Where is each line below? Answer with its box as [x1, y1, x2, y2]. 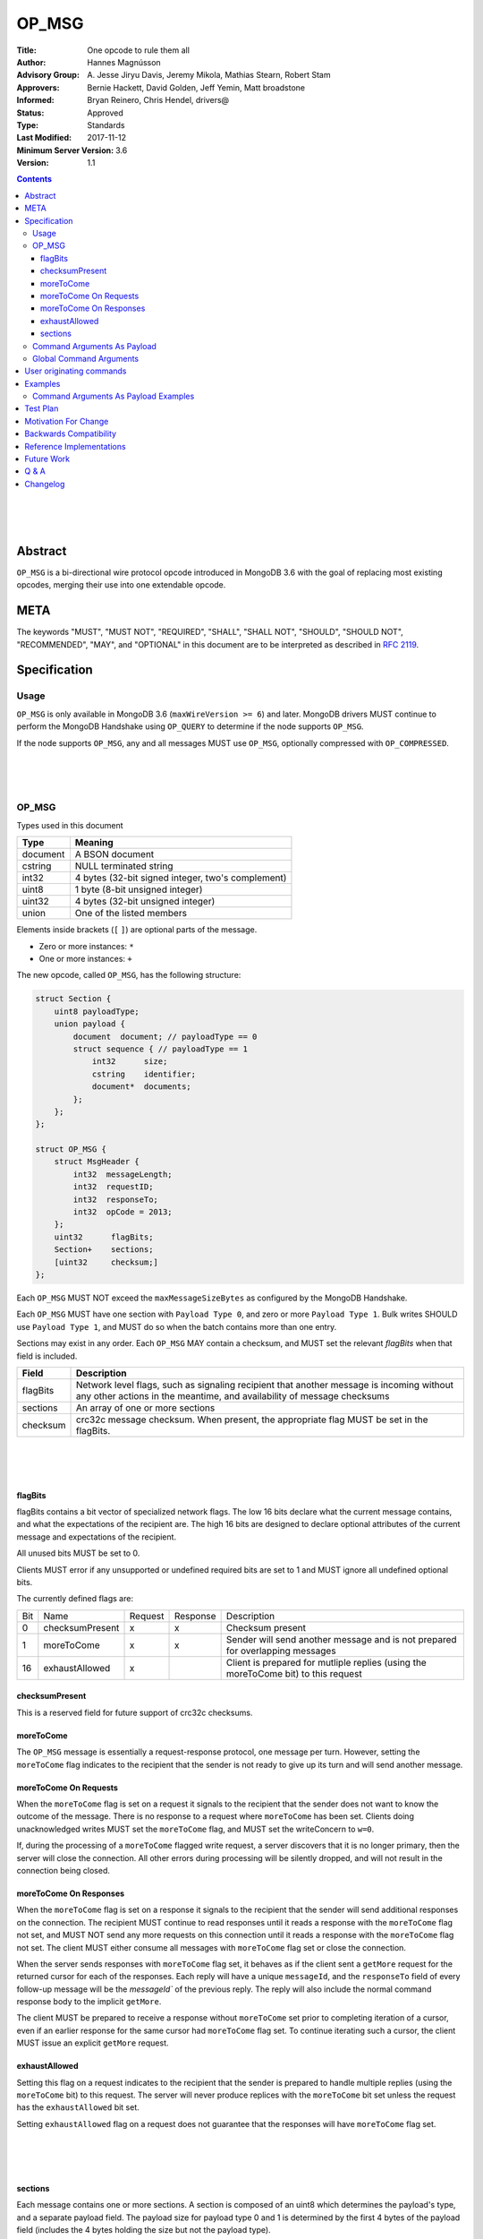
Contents [16, 174, 53, 184]
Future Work [24, 453, 71, 465]
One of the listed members [74, 907, 188, 920]
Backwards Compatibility [24, 428, 116, 439]
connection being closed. [16, 1865, 111, 1875]
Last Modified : [16, 133, 72, 143]
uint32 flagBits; [54, 1231, 154, 1242]
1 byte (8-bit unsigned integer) [74, 883, 203, 896]
